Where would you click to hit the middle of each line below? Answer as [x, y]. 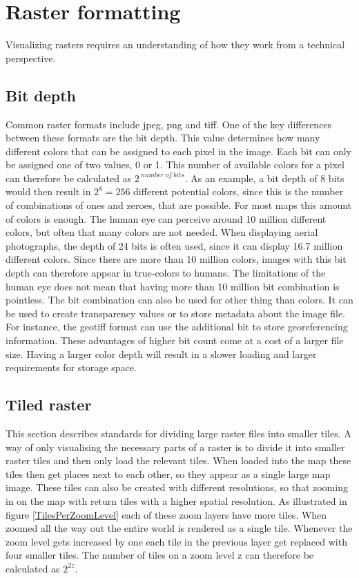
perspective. [31, 58]
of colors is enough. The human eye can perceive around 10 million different [166, 218]
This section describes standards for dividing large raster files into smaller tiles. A [178, 433]
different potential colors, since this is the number [239, 191]
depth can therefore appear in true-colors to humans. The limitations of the [166, 273]
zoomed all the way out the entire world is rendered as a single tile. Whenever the [179, 528]
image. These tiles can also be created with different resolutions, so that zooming [177, 487]
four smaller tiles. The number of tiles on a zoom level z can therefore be [160, 555]
